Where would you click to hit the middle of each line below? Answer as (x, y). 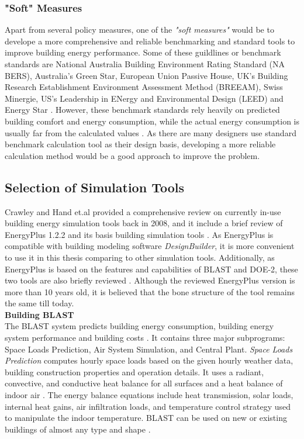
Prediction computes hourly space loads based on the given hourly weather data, (149, 360)
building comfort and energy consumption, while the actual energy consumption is (152, 121)
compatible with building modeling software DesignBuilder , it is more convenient (150, 246)
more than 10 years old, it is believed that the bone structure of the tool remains (150, 291)
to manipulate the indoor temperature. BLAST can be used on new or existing (146, 418)
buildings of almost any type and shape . (78, 429)
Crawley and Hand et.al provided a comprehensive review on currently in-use (143, 211)
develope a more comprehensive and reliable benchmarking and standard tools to (150, 41)
